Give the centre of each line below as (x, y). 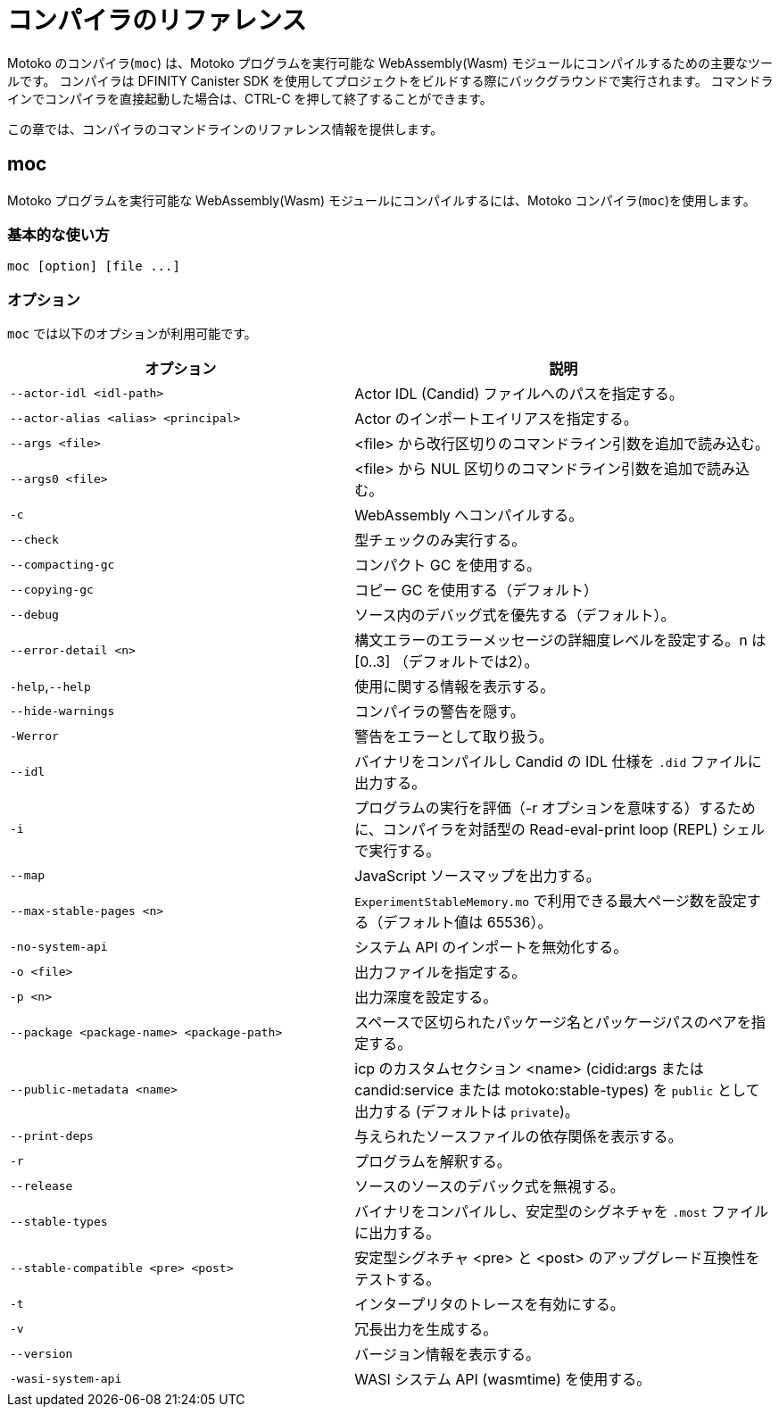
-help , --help (50, 686)
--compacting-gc (62, 564)
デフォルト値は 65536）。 (468, 923)
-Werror (34, 736)
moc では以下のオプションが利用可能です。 (132, 334)
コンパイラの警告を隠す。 (439, 712)
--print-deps (52, 1135)
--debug (34, 614)
